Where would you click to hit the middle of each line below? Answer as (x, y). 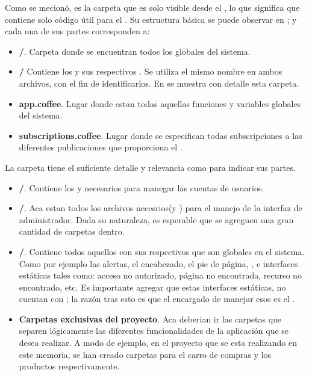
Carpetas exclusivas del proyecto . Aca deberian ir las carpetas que (150, 319)
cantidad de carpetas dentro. (72, 231)
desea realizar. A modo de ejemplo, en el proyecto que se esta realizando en (158, 343)
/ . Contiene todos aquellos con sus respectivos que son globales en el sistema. (162, 251)
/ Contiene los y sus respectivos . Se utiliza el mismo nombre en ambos (151, 71)
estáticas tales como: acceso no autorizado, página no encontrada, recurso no (160, 275)
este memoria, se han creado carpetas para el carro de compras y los (145, 354)
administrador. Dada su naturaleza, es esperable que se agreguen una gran (156, 219)
